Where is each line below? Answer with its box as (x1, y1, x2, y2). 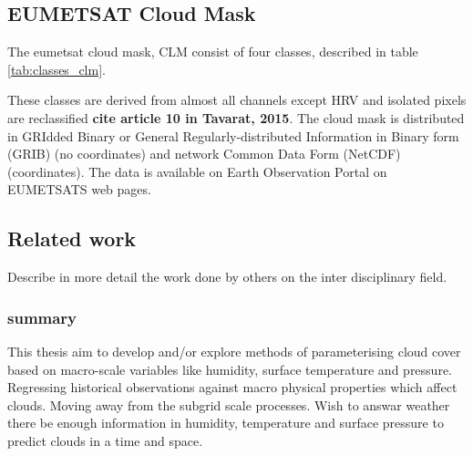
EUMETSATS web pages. (7, 180, 151, 199)
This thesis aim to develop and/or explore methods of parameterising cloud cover (7, 341, 461, 360)
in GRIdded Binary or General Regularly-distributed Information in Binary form (7, 126, 459, 145)
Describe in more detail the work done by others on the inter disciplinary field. (7, 267, 447, 286)
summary (7, 306, 77, 328)
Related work (7, 224, 137, 253)
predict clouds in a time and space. (7, 430, 203, 450)
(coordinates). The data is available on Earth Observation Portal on (7, 161, 387, 181)
